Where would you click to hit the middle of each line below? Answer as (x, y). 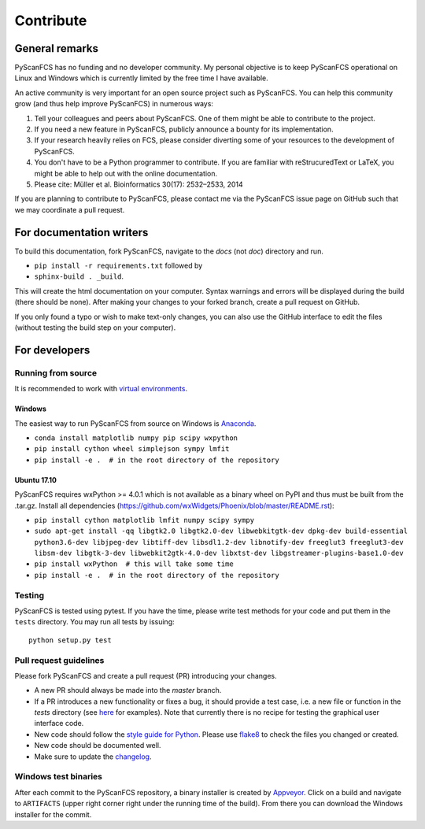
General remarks (56, 48)
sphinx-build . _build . (79, 276)
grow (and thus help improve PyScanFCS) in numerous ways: (114, 104)
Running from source (56, 372)
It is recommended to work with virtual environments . (101, 389)
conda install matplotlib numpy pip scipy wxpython (136, 438)
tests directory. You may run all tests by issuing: (94, 622)
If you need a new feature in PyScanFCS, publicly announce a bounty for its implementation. (184, 129)
